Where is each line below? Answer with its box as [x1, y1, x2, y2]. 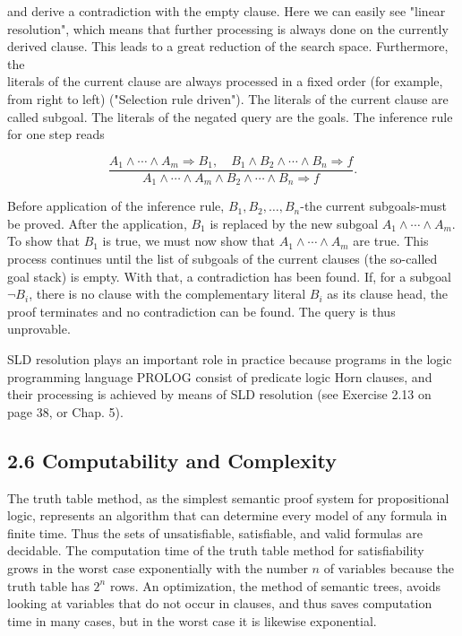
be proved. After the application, [7, 213, 187, 232]
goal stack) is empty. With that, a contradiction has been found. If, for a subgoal [7, 266, 451, 285]
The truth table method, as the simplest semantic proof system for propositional [7, 488, 449, 507]
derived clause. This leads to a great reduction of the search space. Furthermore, [7, 37, 449, 56]
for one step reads [7, 125, 105, 144]
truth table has [7, 576, 90, 595]
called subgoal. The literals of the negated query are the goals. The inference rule [7, 107, 453, 126]
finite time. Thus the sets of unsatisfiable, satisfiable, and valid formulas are [7, 523, 423, 542]
